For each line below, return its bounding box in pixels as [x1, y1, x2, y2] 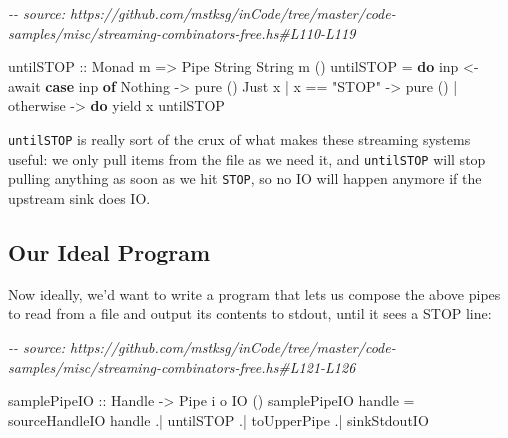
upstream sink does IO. [8, 187, 151, 208]
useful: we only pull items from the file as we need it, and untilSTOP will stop [8, 148, 486, 169]
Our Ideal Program [8, 236, 211, 267]
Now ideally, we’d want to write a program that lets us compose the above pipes [8, 283, 501, 304]
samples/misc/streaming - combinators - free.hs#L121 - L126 [8, 356, 356, 377]
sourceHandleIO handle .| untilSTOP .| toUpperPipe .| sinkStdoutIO [8, 409, 429, 430]
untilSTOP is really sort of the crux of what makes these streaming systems [8, 128, 471, 149]
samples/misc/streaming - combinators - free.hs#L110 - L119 [8, 22, 356, 43]
